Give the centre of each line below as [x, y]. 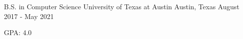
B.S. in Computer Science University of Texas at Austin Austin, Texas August [122, 6]
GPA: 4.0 [18, 32]
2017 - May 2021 [29, 16]
